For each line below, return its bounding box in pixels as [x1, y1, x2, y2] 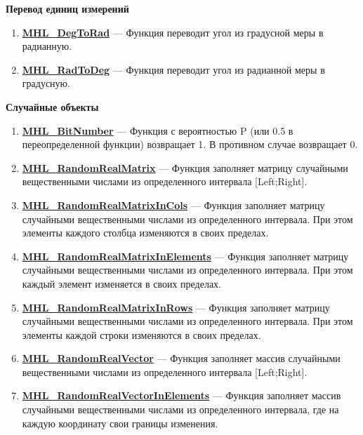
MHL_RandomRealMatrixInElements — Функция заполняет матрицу [22, 248, 349, 263]
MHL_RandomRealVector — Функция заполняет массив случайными [22, 351, 341, 366]
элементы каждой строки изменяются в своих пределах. [22, 327, 261, 342]
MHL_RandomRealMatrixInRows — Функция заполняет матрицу [22, 300, 330, 314]
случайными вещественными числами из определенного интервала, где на [22, 402, 339, 417]
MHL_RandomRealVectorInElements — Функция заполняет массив [22, 388, 341, 403]
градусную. [22, 76, 70, 91]
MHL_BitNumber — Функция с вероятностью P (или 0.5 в [22, 123, 293, 138]
